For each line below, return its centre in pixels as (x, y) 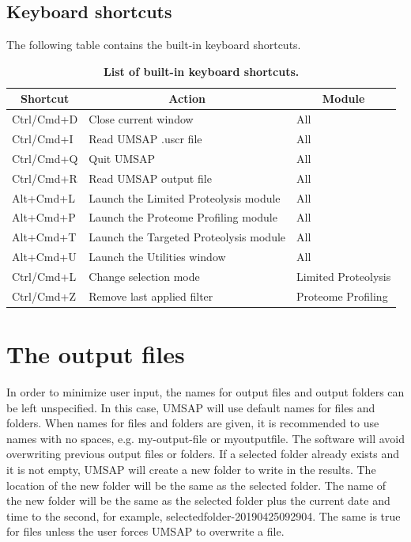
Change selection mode (144, 276)
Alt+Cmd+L (43, 197)
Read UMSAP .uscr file (145, 139)
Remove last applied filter (151, 296)
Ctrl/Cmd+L (44, 276)
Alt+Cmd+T (44, 237)
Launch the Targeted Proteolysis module (187, 237)
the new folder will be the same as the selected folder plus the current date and (198, 500)
